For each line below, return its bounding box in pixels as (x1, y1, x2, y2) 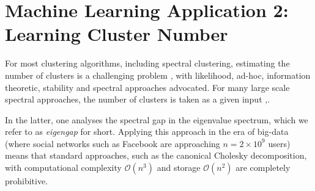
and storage (157, 161, 201, 174)
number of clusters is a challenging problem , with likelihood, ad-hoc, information (5, 68, 311, 81)
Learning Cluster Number (5, 21, 228, 46)
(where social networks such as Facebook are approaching (5, 137, 220, 150)
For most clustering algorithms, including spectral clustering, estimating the (5, 57, 290, 70)
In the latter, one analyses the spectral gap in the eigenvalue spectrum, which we (5, 113, 308, 126)
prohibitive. (5, 175, 48, 187)
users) (268, 137, 291, 150)
